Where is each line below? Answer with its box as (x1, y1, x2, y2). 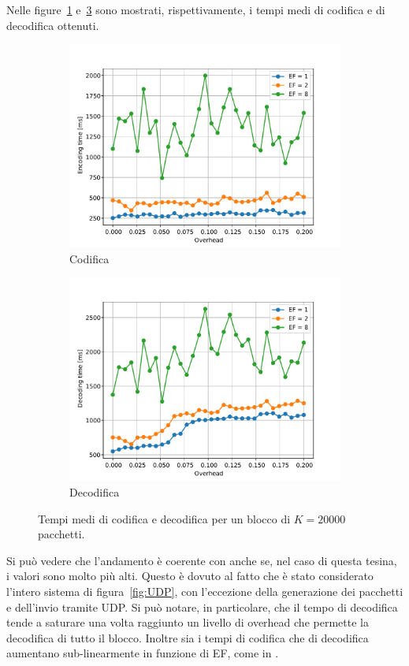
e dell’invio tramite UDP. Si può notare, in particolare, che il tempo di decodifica (6, 598, 398, 615)
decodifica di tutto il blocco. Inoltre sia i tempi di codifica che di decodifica (6, 629, 369, 646)
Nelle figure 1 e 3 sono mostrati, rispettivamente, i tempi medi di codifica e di (6, 2, 385, 17)
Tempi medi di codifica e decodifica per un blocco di (38, 510, 291, 526)
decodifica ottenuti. (6, 17, 99, 33)
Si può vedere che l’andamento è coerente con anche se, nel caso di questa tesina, (6, 552, 397, 568)
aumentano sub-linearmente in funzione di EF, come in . (6, 645, 279, 661)
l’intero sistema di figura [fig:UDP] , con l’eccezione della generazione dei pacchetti (6, 582, 403, 599)
